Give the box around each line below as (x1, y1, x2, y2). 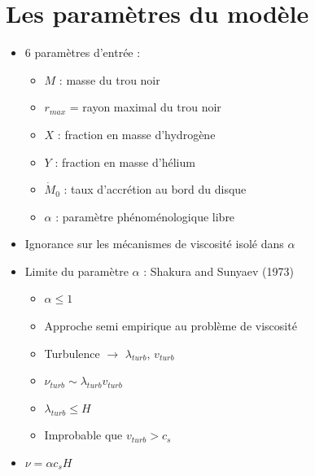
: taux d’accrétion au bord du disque (63, 181, 247, 198)
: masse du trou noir (59, 71, 160, 88)
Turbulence (44, 344, 100, 361)
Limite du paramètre (24, 262, 129, 279)
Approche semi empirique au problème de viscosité (44, 317, 297, 334)
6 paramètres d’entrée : (24, 44, 141, 61)
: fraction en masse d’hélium (55, 153, 195, 170)
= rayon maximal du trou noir (69, 98, 221, 116)
